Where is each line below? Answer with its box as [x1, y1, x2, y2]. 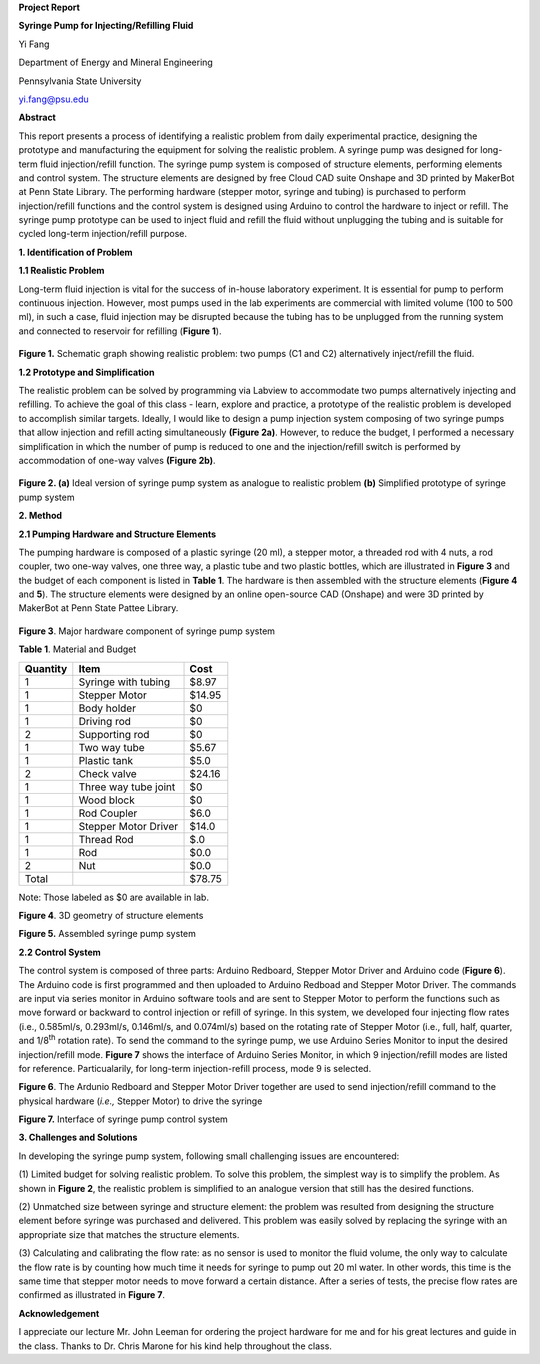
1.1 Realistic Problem [18, 265, 105, 277]
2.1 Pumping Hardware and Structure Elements [18, 528, 217, 540]
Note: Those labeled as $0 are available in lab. [18, 891, 210, 903]
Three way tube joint [78, 780, 176, 794]
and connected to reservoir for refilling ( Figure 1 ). [18, 325, 222, 337]
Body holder [78, 701, 137, 715]
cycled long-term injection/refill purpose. [18, 228, 188, 240]
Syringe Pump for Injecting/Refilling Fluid [18, 20, 194, 32]
